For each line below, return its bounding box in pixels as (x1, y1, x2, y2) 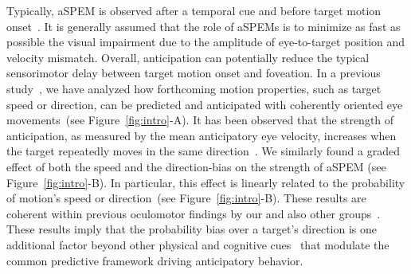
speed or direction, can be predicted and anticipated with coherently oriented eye (6, 96, 403, 112)
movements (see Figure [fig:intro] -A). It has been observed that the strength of (6, 112, 394, 128)
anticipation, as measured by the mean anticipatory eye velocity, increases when (6, 127, 397, 143)
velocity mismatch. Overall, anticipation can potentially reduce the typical (6, 49, 370, 65)
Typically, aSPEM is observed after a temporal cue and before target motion (6, 2, 382, 18)
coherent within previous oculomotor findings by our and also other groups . (6, 205, 381, 221)
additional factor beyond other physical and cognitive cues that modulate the (6, 236, 389, 252)
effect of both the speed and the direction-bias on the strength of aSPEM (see (6, 158, 386, 174)
